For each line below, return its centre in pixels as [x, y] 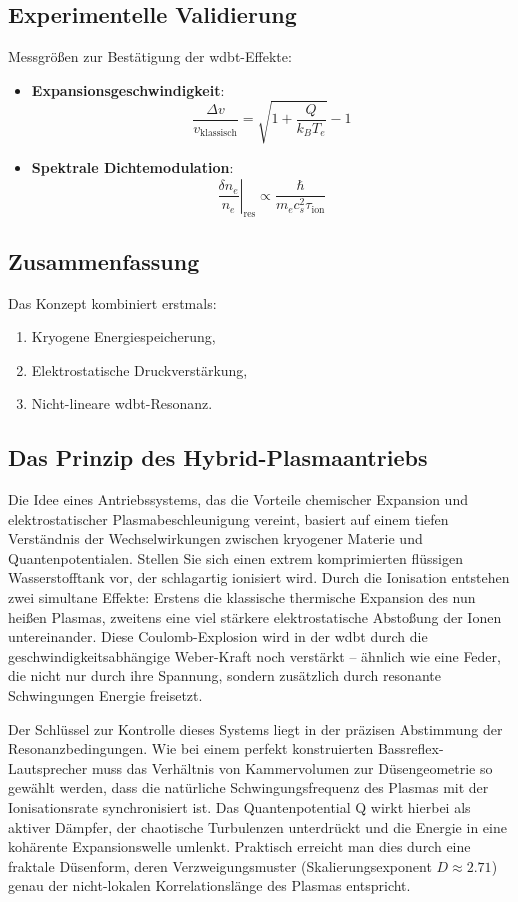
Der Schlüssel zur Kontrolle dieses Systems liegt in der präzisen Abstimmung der [255, 728]
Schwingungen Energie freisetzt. [105, 695]
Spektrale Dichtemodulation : [132, 166]
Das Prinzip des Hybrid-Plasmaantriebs [218, 457]
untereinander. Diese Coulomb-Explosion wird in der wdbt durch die [218, 636]
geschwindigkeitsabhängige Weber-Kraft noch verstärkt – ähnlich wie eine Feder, [254, 655]
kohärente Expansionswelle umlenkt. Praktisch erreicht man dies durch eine [239, 846]
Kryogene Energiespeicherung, [123, 336]
